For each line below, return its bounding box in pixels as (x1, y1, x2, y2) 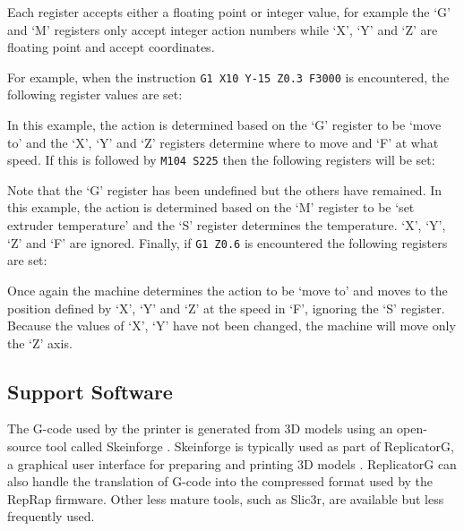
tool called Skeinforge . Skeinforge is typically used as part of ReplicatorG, (45, 437, 454, 456)
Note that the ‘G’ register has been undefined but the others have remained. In (7, 180, 443, 199)
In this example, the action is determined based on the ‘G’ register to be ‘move (7, 116, 442, 134)
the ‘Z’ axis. (7, 333, 73, 352)
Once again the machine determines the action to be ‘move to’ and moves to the (7, 280, 448, 299)
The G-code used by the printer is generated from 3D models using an (7, 419, 393, 438)
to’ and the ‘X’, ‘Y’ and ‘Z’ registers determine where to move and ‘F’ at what (7, 133, 439, 151)
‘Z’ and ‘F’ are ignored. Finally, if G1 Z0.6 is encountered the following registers (7, 233, 448, 252)
